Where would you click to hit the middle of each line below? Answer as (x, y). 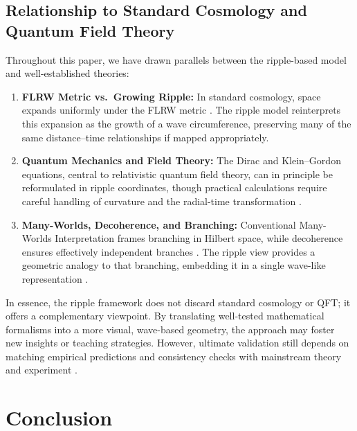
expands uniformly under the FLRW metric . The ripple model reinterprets (181, 110)
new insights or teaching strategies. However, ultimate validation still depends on (177, 343)
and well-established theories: (67, 73)
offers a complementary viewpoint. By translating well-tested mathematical (165, 316)
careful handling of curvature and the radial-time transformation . (162, 201)
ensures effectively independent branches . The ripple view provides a (168, 251)
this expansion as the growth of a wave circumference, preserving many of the (186, 123)
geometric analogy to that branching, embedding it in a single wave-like (174, 265)
